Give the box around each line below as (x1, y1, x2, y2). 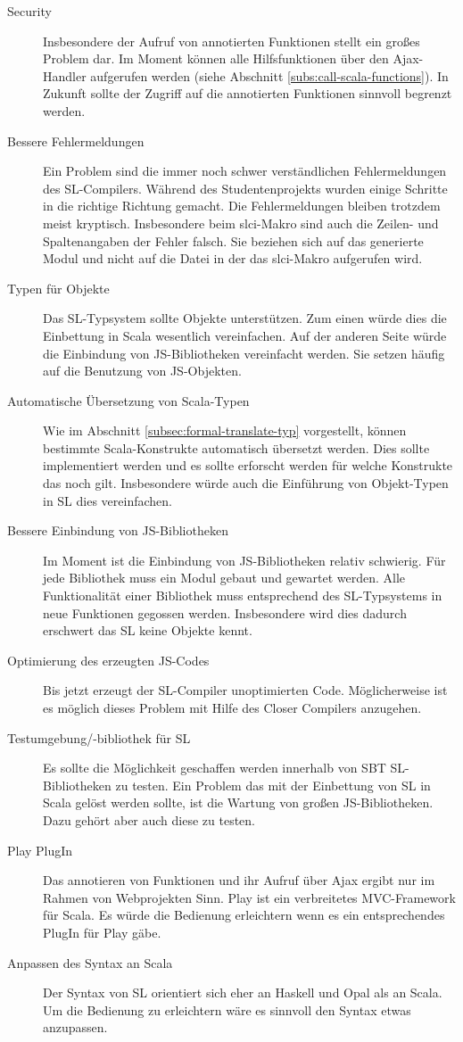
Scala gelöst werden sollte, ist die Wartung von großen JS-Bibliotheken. (43, 793, 434, 812)
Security (7, 2, 52, 20)
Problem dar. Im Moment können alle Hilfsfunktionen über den (43, 49, 389, 68)
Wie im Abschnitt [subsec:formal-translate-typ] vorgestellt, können (43, 421, 407, 440)
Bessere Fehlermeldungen (7, 131, 145, 150)
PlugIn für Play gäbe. (43, 922, 161, 941)
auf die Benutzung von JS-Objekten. (43, 361, 242, 380)
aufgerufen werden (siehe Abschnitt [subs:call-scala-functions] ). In (90, 66, 449, 85)
